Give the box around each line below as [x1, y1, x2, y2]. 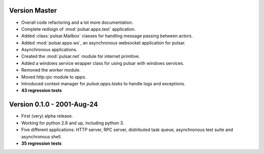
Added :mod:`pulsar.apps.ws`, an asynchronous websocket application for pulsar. [21, 39, 186, 46]
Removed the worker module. [21, 67, 81, 73]
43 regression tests [21, 88, 62, 94]
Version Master [9, 6, 57, 15]
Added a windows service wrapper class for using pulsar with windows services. [21, 60, 184, 66]
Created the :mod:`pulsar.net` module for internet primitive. [21, 54, 140, 59]
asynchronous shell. [21, 134, 62, 139]
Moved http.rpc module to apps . [21, 74, 87, 80]
